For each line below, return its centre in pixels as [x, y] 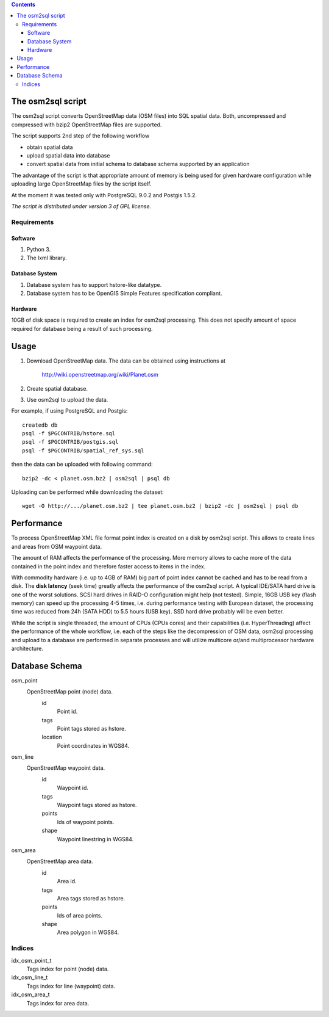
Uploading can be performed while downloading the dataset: [87, 492]
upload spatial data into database [68, 155]
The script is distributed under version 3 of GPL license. [81, 206]
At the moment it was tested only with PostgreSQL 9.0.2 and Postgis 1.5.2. [104, 195]
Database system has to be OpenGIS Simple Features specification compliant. [124, 294]
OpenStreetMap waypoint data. [66, 768]
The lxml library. [47, 258]
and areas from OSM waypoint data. [57, 546]
